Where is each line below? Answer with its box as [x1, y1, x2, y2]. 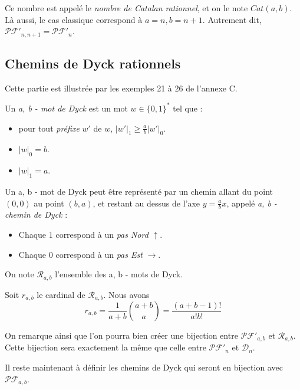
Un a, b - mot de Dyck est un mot [5, 101, 128, 114]
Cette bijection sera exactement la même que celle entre [5, 341, 206, 353]
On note [5, 268, 34, 280]
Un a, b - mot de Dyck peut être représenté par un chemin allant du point [5, 185, 273, 197]
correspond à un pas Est [55, 248, 143, 260]
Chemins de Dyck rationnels [5, 54, 181, 73]
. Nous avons [103, 288, 150, 300]
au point [34, 196, 64, 209]
